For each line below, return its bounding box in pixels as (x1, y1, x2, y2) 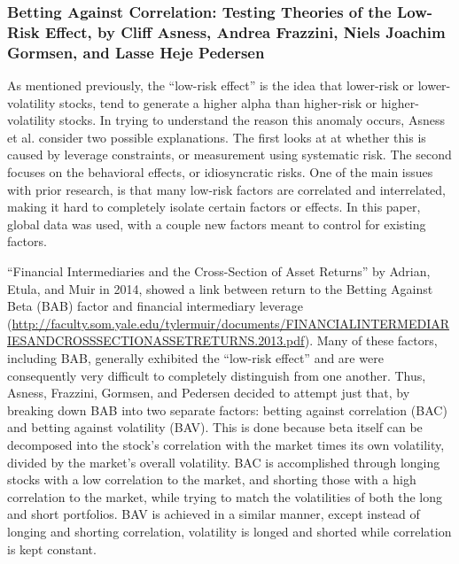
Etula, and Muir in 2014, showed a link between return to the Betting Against (7, 279, 433, 297)
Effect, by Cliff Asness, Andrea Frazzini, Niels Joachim (44, 20, 446, 42)
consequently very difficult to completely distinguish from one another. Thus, (7, 366, 426, 384)
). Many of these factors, (304, 331, 438, 350)
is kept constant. (7, 539, 97, 558)
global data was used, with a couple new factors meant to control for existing (7, 214, 426, 233)
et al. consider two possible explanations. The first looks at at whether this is (7, 127, 426, 146)
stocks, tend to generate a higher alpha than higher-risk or (59, 93, 377, 112)
